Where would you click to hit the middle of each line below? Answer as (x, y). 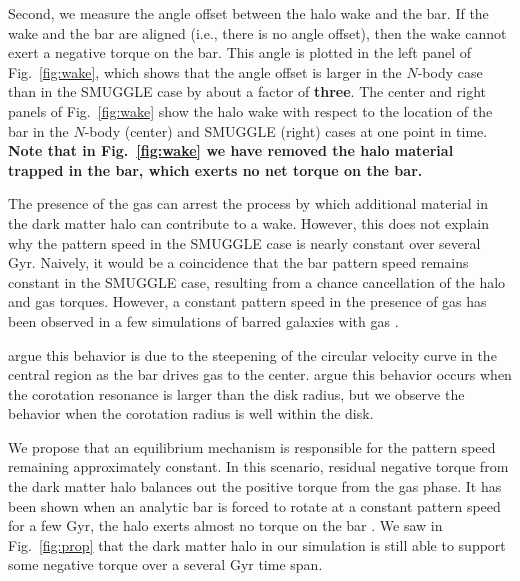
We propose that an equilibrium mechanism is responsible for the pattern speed (252, 446)
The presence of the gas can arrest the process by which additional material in (248, 203)
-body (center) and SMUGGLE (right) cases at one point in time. (286, 130)
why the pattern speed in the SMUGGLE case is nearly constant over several (244, 242)
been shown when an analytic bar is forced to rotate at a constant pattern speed (254, 505)
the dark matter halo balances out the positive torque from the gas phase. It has (255, 486)
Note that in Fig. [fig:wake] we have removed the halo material (231, 150)
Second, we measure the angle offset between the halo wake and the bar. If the (248, 13)
